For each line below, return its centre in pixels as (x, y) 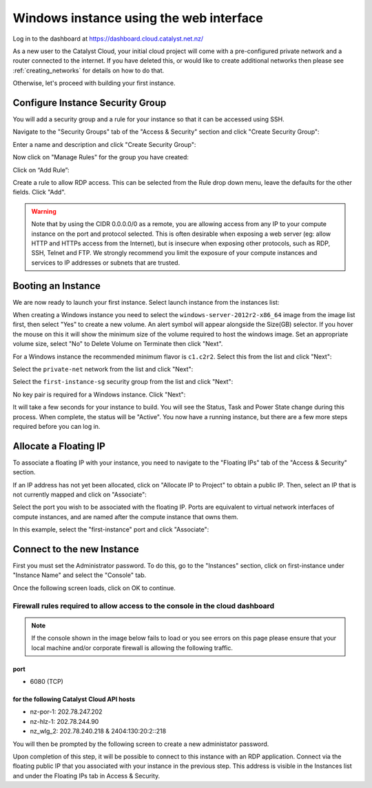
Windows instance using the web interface (138, 18)
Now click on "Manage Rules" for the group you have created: (101, 157)
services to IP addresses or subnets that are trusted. (106, 263)
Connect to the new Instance (76, 549)
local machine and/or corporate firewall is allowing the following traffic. (132, 647)
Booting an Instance (57, 286)
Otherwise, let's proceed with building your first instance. (94, 83)
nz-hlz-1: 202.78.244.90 (64, 721)
